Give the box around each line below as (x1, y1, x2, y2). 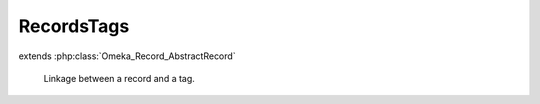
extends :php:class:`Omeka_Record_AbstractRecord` (18, 50, 236, 62)
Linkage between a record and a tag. (43, 72, 195, 84)
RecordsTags (18, 15, 130, 37)
